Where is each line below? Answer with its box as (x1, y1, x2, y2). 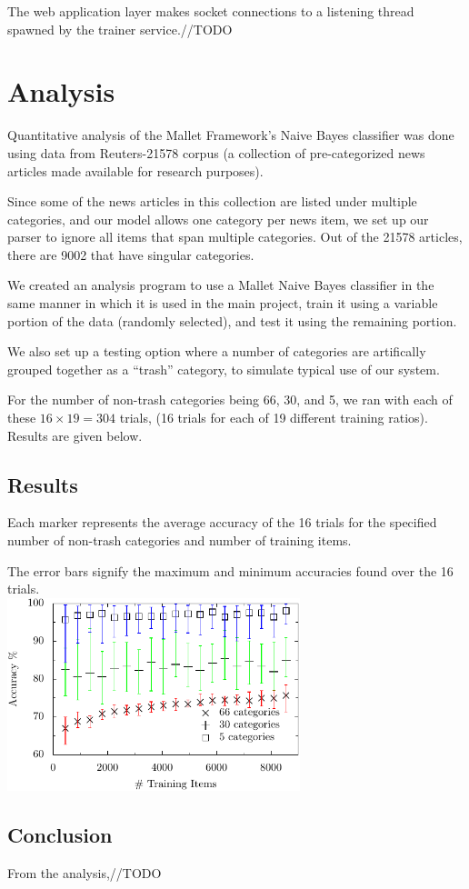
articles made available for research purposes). (7, 161, 264, 180)
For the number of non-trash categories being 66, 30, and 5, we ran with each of (7, 390, 453, 409)
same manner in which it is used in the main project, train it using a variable (7, 294, 438, 313)
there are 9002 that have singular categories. (7, 245, 254, 264)
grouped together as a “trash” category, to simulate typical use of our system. (7, 359, 440, 378)
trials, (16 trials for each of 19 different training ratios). (119, 408, 428, 427)
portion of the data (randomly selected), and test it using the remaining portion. (7, 311, 457, 330)
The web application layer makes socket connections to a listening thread (7, 2, 414, 20)
